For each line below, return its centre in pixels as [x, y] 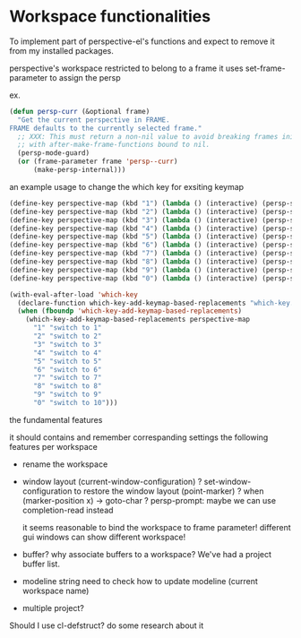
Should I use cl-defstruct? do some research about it [107, 625]
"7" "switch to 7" [67, 378]
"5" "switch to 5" [67, 361]
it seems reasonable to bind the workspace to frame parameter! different [156, 527]
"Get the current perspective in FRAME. [94, 120]
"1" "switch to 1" [67, 328]
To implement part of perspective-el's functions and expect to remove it [142, 41]
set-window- [228, 481]
